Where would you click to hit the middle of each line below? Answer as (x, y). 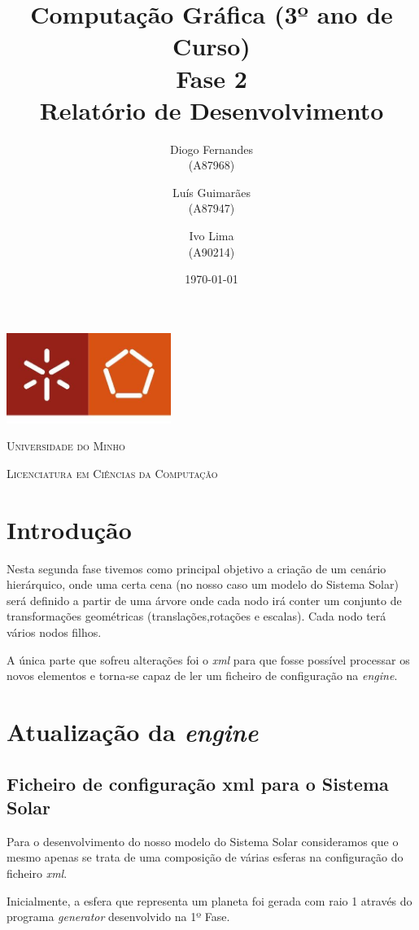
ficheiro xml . (37, 873)
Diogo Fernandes (212, 149)
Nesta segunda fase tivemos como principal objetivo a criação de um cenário (196, 568)
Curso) (212, 46)
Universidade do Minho (66, 446)
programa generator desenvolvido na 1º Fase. (118, 917)
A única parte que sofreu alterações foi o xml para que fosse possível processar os (208, 659)
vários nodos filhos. (54, 632)
